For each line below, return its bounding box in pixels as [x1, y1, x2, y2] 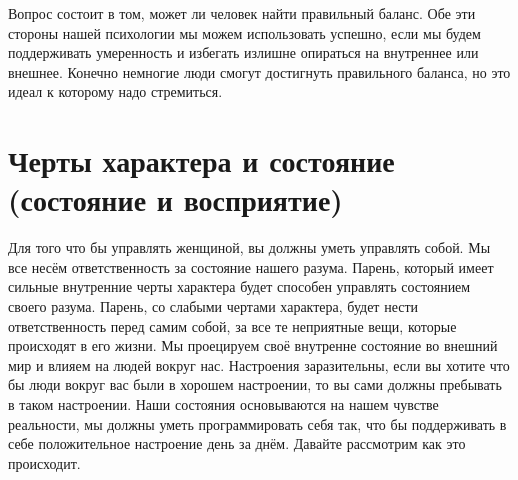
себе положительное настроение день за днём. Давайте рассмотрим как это [8, 433, 466, 454]
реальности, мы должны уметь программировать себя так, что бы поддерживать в [8, 413, 507, 434]
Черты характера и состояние [8, 140, 395, 181]
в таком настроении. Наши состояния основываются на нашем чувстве [8, 394, 439, 415]
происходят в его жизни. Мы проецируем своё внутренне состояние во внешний [8, 335, 498, 356]
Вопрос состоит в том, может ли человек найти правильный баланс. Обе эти [8, 3, 476, 23]
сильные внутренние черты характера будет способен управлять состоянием [8, 276, 471, 297]
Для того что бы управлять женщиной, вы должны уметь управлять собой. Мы [8, 237, 491, 258]
